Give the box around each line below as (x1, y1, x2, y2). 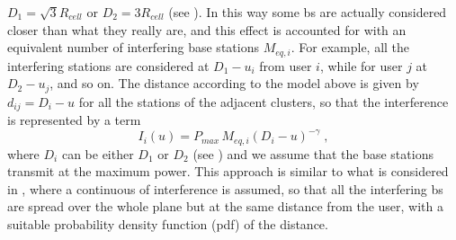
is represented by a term (7, 111, 141, 129)
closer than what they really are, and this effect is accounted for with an (7, 20, 407, 39)
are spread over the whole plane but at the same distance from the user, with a (7, 197, 444, 216)
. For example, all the (291, 38, 410, 57)
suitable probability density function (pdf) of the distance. (7, 215, 328, 234)
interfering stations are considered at (7, 56, 210, 75)
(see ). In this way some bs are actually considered (168, 3, 447, 21)
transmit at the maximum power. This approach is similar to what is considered (7, 162, 449, 181)
